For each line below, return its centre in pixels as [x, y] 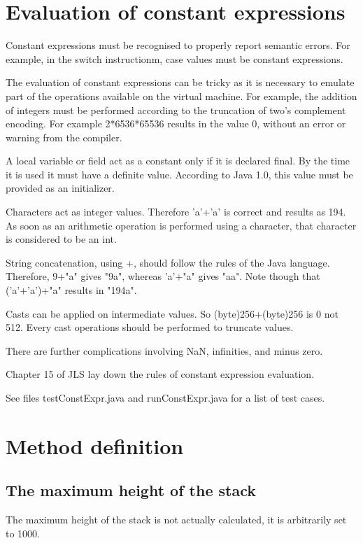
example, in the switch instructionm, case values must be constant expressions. [175, 58]
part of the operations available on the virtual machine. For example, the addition [181, 96]
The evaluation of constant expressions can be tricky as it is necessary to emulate [180, 82]
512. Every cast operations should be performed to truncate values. [150, 327]
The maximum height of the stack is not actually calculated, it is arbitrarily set [176, 520]
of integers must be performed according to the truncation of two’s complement [176, 110]
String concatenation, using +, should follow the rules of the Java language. [168, 262]
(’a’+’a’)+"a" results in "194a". [71, 290]
